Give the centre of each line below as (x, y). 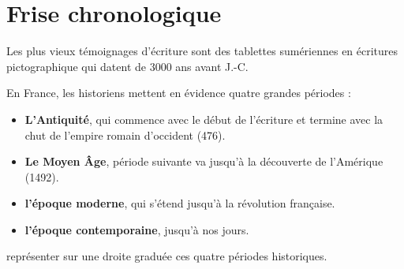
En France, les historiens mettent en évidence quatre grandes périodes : (179, 93)
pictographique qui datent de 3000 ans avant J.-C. (127, 66)
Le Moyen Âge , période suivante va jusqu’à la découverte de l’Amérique (204, 161)
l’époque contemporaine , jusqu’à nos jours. (137, 229)
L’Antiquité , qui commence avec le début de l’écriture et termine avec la (204, 119)
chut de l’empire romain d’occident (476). (125, 134)
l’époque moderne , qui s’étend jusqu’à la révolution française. (180, 203)
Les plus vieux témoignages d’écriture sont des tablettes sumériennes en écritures (202, 51)
